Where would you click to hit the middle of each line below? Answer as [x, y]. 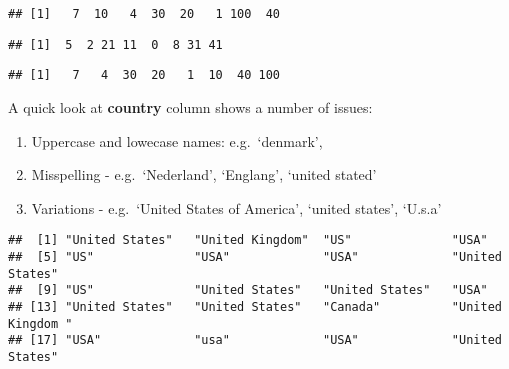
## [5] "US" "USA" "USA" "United [255, 257]
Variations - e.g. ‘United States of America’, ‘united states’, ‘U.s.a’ [236, 207]
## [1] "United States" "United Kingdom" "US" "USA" [248, 240]
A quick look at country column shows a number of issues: [190, 106]
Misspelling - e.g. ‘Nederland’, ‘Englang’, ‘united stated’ [204, 174]
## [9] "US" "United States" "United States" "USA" [248, 290]
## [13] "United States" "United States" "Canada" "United [255, 306]
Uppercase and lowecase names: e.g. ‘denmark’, [177, 140]
